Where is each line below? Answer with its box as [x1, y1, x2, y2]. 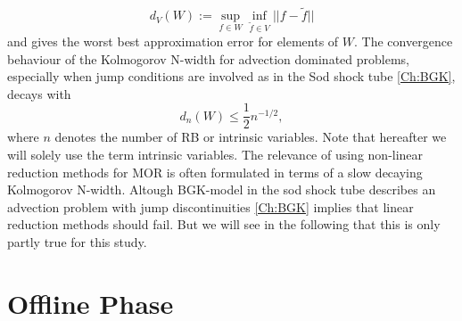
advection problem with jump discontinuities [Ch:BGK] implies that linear [7, 197, 414, 216]
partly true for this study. [7, 233, 147, 251]
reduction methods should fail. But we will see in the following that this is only [7, 215, 441, 234]
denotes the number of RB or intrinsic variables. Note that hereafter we [54, 128, 447, 146]
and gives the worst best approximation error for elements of [7, 32, 339, 50]
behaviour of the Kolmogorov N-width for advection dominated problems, [7, 49, 409, 68]
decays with [7, 84, 71, 103]
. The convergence [354, 32, 453, 50]
